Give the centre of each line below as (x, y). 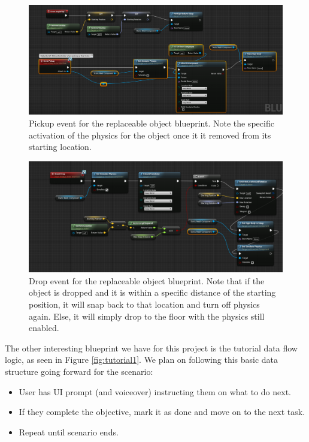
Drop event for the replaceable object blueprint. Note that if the (147, 280)
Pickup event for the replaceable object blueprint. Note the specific (152, 123)
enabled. (44, 328)
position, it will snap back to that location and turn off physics (144, 304)
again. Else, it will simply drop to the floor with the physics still (147, 316)
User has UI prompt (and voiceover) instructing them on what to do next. (155, 391)
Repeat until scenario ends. (69, 432)
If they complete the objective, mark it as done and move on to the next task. (162, 412)
